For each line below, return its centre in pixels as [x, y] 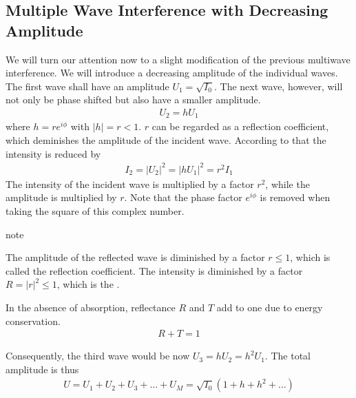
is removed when [295, 197]
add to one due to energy [270, 307]
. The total [287, 356]
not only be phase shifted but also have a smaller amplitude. [133, 99]
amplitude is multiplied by [61, 197]
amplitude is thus [42, 369]
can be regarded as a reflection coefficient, [240, 126]
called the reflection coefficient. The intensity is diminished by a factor [154, 270]
